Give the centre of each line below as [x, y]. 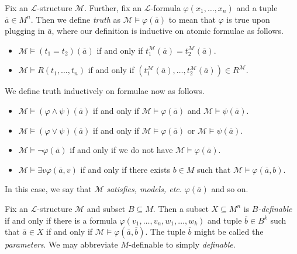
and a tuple [257, 8]
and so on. [230, 189]
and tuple [225, 220]
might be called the [229, 232]
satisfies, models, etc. [144, 189]
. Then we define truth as [75, 19]
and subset [106, 208]
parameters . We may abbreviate [61, 244]
